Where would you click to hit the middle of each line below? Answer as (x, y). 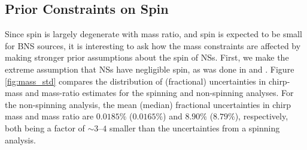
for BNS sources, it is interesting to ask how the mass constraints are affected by (153, 45)
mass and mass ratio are (49, 116)
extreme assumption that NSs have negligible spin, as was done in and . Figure (150, 69)
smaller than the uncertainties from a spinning (195, 127)
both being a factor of (45, 127)
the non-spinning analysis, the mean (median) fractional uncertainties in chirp (148, 104)
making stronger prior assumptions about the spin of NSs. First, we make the (147, 57)
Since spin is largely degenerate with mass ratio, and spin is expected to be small (153, 34)
